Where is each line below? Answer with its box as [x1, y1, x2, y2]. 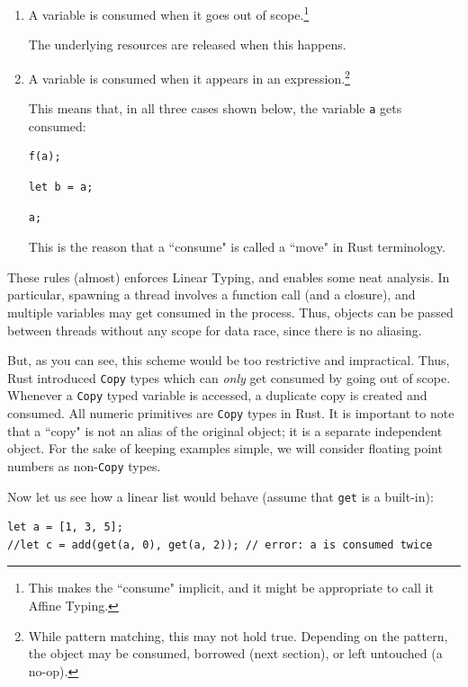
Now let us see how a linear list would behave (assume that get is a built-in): [7, 486, 434, 505]
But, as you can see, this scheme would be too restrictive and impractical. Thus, [7, 351, 450, 370]
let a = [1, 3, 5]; [7, 521, 123, 534]
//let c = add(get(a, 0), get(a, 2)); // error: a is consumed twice [7, 538, 433, 551]
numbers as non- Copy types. [7, 456, 161, 475]
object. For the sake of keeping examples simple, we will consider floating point [7, 439, 443, 458]
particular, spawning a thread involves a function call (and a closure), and [7, 285, 416, 304]
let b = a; [28, 180, 94, 193]
